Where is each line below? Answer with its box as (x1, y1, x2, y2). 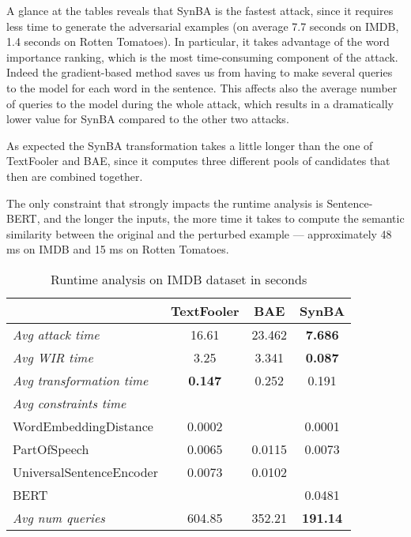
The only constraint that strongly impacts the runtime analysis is (6, 194, 323, 211)
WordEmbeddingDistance (13, 416, 153, 435)
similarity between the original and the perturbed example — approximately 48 (6, 225, 392, 242)
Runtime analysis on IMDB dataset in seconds (51, 269, 307, 288)
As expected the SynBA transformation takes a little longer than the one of (6, 137, 373, 153)
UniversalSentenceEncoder (13, 462, 158, 481)
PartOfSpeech (13, 439, 89, 458)
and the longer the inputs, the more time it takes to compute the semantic (43, 210, 405, 227)
